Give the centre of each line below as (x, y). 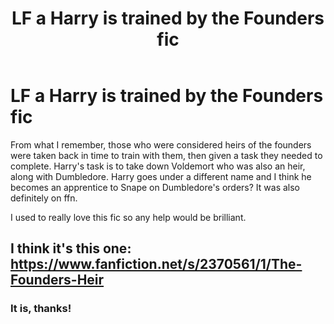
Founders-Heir (57, 280)
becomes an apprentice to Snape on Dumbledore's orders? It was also (155, 187)
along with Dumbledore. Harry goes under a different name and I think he (161, 176)
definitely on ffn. (44, 198)
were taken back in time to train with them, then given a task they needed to (166, 155)
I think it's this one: (71, 248)
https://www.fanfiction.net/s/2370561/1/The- (156, 264)
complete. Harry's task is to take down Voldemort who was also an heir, (158, 166)
